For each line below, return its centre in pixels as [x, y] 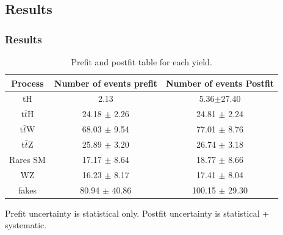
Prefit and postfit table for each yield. [141, 62]
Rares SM [27, 159]
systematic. [26, 225]
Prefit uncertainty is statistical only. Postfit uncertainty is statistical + [137, 213]
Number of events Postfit [220, 83]
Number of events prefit [106, 83]
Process [27, 83]
